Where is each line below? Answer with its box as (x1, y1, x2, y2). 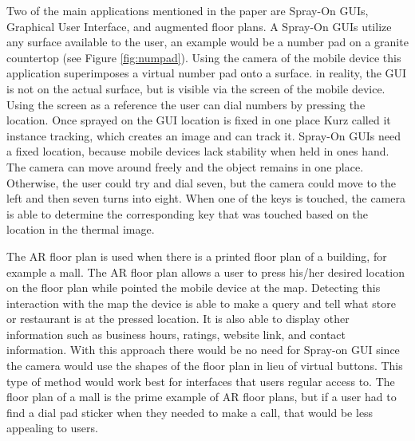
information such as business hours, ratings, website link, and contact (6, 325, 346, 342)
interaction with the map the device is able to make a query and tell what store (6, 294, 396, 311)
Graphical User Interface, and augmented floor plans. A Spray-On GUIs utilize (6, 18, 392, 34)
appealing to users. (6, 419, 98, 436)
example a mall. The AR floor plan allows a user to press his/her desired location (6, 263, 405, 280)
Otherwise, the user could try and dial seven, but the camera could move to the (6, 174, 397, 191)
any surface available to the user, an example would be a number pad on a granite (6, 33, 409, 50)
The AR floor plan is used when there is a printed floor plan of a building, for (6, 247, 387, 264)
